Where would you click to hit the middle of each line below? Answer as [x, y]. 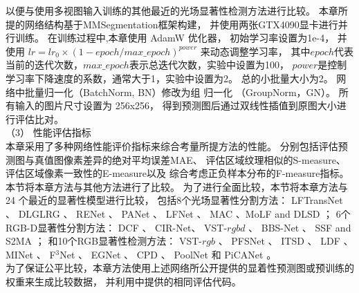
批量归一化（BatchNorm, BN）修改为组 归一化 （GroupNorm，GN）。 [180, 92]
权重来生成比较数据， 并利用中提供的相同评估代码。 [123, 281]
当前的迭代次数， [44, 65]
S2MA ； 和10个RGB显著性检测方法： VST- [104, 241]
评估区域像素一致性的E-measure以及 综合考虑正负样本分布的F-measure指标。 [177, 173]
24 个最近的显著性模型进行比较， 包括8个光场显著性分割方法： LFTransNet [174, 200]
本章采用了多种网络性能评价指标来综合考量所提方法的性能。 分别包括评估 [172, 145]
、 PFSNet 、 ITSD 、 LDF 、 [286, 241]
